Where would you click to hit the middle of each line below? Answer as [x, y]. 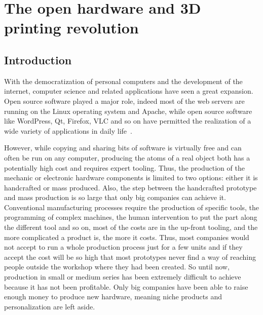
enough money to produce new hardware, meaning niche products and [113, 297]
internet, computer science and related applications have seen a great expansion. [129, 91]
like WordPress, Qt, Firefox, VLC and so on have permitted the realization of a [128, 121]
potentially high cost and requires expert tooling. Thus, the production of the [124, 167]
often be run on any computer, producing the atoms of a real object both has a [127, 157]
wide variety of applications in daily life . [68, 130]
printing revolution [71, 28]
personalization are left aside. [50, 306]
